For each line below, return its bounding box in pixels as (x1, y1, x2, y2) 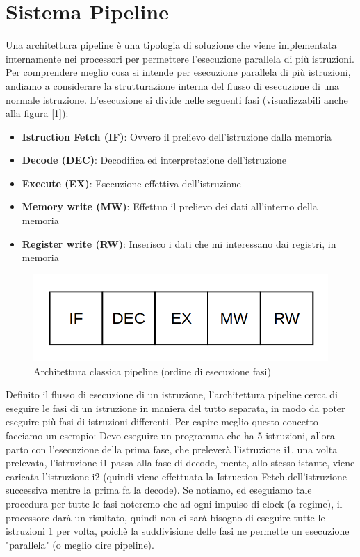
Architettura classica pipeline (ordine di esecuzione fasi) (33, 363, 271, 378)
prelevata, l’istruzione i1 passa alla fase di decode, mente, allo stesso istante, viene (6, 455, 355, 470)
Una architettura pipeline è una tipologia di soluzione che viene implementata (6, 38, 337, 52)
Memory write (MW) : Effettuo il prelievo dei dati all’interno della (22, 199, 318, 214)
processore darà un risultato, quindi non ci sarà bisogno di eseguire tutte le (6, 510, 325, 524)
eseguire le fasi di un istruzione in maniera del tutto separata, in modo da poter (6, 400, 345, 415)
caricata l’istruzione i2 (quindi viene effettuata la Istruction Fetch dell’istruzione (6, 469, 347, 483)
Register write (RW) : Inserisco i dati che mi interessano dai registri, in (22, 236, 336, 251)
